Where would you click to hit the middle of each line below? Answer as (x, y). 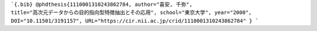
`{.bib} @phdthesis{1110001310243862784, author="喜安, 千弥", (102, 4)
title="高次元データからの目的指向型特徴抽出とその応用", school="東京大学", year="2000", (131, 13)
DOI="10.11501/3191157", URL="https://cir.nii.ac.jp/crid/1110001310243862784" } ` (135, 21)
